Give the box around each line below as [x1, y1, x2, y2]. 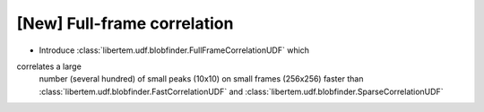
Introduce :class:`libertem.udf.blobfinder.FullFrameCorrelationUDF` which [39, 45, 309, 56]
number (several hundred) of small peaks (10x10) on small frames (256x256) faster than [39, 73, 364, 84]
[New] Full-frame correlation [16, 13, 234, 33]
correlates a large [16, 61, 82, 72]
